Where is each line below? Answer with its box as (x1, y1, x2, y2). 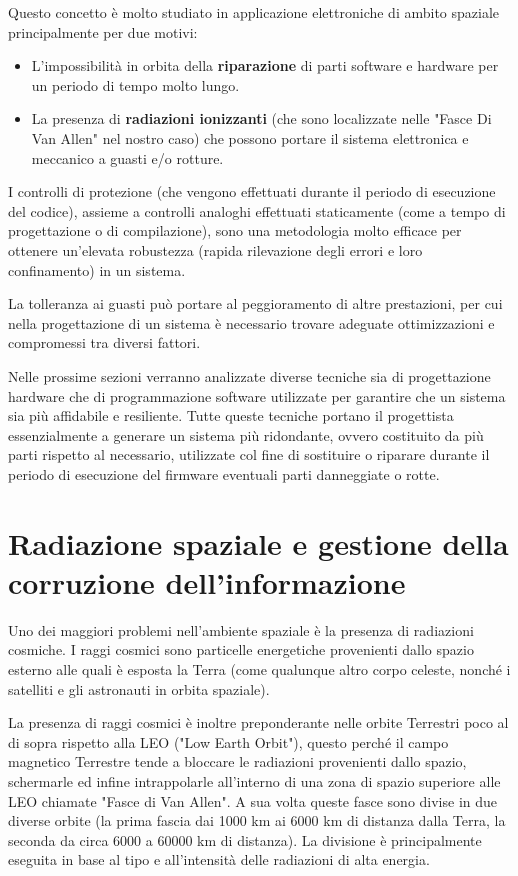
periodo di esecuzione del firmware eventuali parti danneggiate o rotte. (8, 463, 440, 484)
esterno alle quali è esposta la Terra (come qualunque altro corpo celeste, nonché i (8, 658, 511, 679)
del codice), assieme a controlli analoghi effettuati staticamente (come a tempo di (8, 200, 506, 221)
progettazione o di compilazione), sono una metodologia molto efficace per (8, 220, 462, 241)
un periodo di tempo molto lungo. (31, 74, 240, 95)
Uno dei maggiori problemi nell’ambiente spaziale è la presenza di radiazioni (8, 619, 474, 640)
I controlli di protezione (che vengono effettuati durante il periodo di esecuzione (8, 181, 496, 202)
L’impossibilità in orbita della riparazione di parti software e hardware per (31, 55, 499, 76)
